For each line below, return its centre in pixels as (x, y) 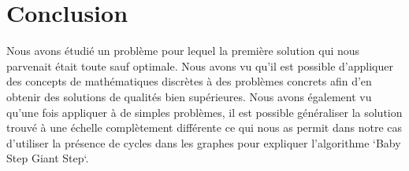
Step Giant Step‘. (48, 158)
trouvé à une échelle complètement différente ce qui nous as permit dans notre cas (204, 127)
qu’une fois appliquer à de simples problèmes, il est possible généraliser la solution (204, 112)
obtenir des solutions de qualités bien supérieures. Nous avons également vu (189, 96)
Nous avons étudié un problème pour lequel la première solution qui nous (183, 51)
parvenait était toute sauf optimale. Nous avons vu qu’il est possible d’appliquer (200, 65)
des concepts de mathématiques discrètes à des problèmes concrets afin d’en (189, 81)
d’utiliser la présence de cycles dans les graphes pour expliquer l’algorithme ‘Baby (204, 142)
